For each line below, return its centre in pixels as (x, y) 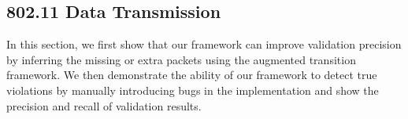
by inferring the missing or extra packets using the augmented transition (181, 59)
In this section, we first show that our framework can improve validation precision (204, 44)
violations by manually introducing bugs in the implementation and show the (193, 90)
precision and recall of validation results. (104, 105)
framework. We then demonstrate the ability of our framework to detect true (192, 75)
